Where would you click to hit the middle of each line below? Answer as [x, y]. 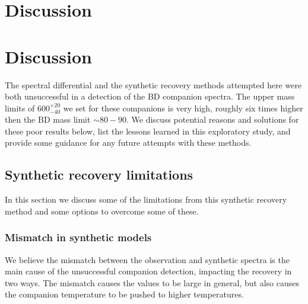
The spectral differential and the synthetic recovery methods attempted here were [153, 84]
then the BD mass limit [48, 119]
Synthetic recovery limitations [99, 175]
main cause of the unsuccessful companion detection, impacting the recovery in [148, 271]
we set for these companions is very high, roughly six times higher [183, 108]
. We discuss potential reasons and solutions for [213, 119]
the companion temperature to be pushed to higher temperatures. [124, 294]
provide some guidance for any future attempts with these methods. [128, 143]
